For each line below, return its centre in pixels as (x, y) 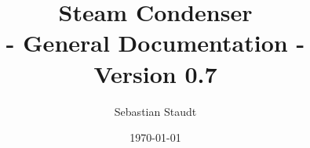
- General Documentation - (155, 43)
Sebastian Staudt (155, 111)
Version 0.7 (155, 73)
